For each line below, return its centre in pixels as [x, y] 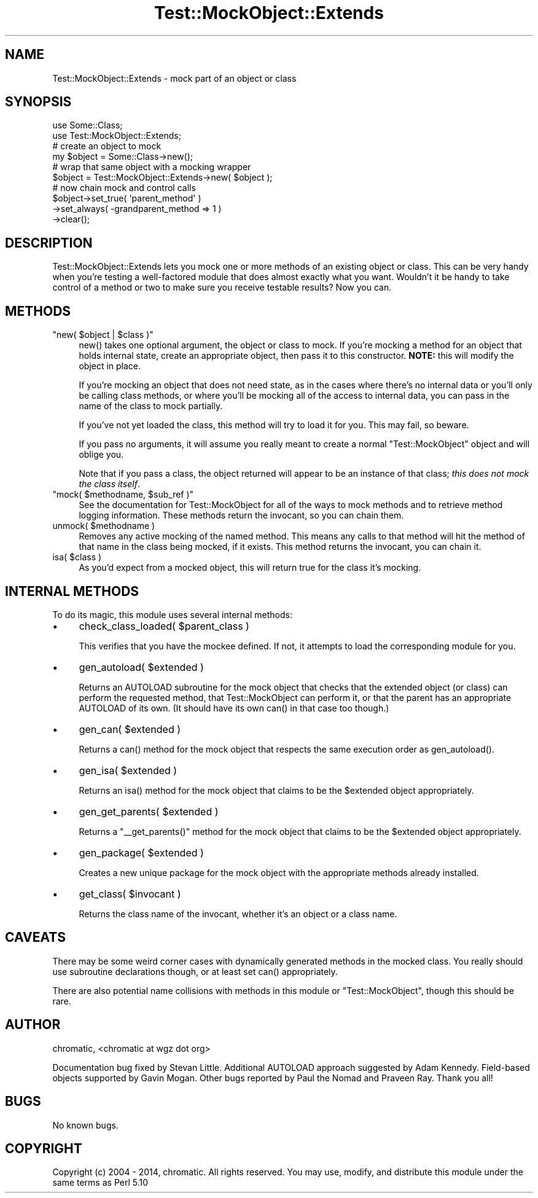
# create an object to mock [107, 146]
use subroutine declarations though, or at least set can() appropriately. [195, 971]
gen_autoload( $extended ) [141, 667]
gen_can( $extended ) [130, 729]
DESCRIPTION [49, 243]
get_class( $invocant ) [130, 894]
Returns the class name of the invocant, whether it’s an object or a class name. [238, 914]
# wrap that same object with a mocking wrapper [152, 167]
